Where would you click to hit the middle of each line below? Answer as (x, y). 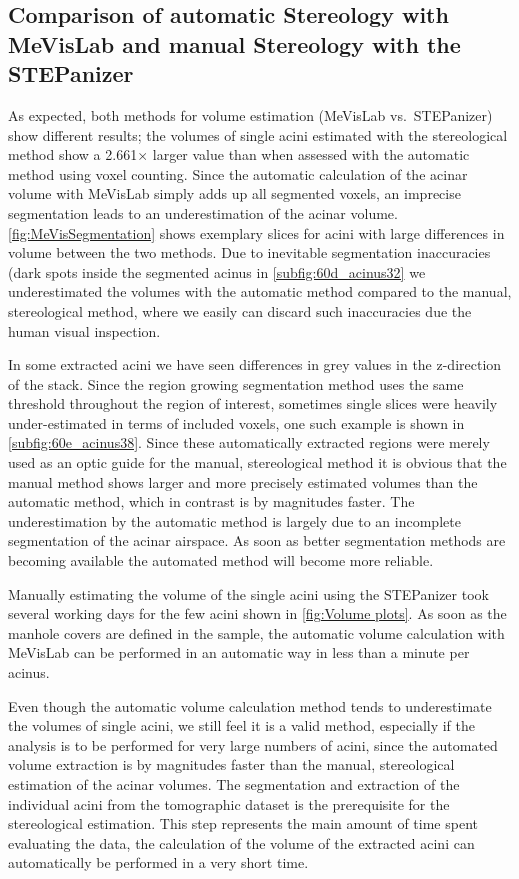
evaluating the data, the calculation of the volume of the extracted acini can (241, 842)
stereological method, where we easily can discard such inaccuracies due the (240, 310)
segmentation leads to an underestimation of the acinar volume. (203, 212)
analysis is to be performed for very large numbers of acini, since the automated (253, 744)
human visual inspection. (84, 330)
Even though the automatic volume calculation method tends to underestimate (250, 705)
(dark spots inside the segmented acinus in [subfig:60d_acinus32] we (217, 271)
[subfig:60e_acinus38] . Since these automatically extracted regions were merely (249, 442)
